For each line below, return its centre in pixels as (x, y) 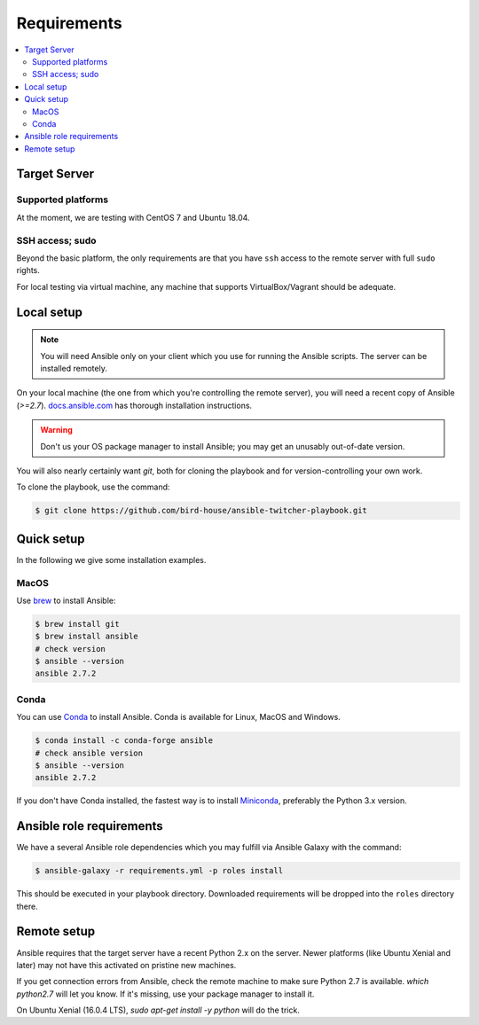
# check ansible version (89, 753)
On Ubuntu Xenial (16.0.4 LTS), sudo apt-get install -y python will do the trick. (158, 1010)
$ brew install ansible (87, 637)
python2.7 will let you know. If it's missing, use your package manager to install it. (165, 994)
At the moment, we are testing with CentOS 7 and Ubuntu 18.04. (133, 217)
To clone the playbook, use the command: (93, 487)
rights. (28, 270)
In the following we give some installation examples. (111, 559)
